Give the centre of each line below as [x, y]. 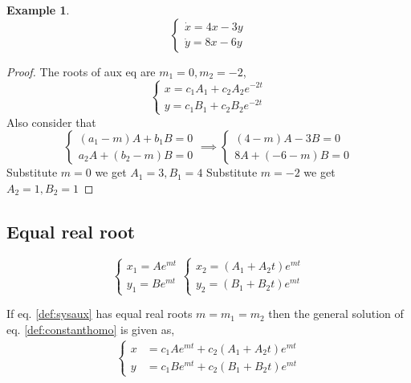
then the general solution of [336, 314]
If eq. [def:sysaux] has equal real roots [100, 314]
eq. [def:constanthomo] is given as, [91, 329]
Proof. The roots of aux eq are [81, 71]
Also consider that [51, 122]
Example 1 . [38, 10]
